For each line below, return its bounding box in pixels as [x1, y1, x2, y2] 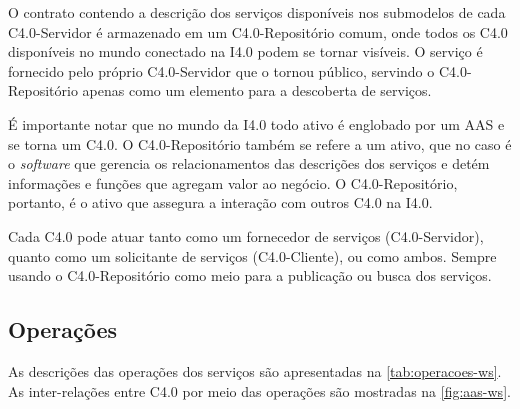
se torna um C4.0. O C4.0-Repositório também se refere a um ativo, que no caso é [8, 133, 512, 154]
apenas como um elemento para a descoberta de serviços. [82, 80, 432, 101]
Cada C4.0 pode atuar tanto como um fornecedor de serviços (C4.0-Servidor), [8, 225, 484, 246]
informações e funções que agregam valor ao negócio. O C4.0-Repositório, [8, 172, 458, 193]
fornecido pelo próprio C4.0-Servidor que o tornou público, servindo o [8, 60, 435, 81]
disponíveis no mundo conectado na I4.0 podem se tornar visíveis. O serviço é [8, 41, 483, 62]
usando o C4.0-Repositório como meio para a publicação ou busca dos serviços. [8, 265, 492, 286]
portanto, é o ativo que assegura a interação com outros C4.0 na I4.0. [8, 192, 433, 213]
